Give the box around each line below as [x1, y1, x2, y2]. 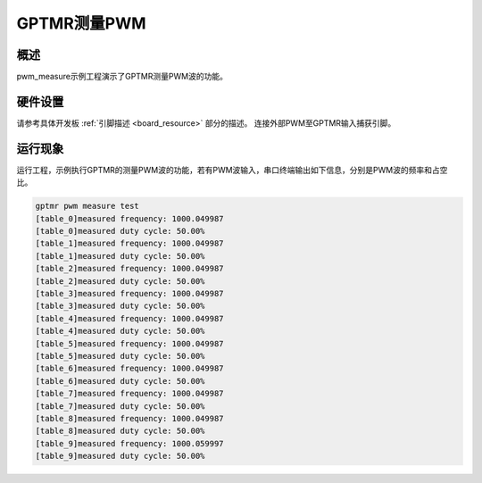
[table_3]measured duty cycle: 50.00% [35, 301, 205, 312]
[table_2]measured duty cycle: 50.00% [35, 276, 205, 286]
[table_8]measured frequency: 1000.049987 [35, 413, 224, 423]
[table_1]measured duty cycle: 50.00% [35, 251, 205, 261]
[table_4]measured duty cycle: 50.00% [35, 326, 205, 337]
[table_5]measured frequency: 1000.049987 [35, 338, 224, 348]
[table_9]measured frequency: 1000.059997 [35, 438, 224, 448]
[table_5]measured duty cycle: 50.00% [35, 351, 205, 361]
